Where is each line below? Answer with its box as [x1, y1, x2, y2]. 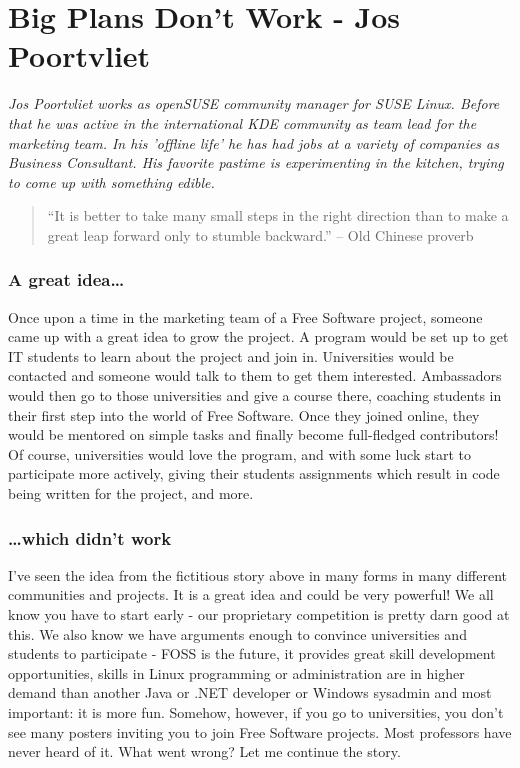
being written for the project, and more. [8, 483, 254, 504]
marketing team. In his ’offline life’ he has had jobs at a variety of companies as [8, 132, 499, 153]
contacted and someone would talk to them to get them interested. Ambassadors [8, 365, 502, 386]
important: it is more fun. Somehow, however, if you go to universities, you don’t [8, 702, 504, 722]
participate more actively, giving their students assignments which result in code [8, 463, 500, 484]
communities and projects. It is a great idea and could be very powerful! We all [8, 584, 494, 605]
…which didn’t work [8, 525, 172, 550]
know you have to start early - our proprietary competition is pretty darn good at [8, 604, 510, 625]
